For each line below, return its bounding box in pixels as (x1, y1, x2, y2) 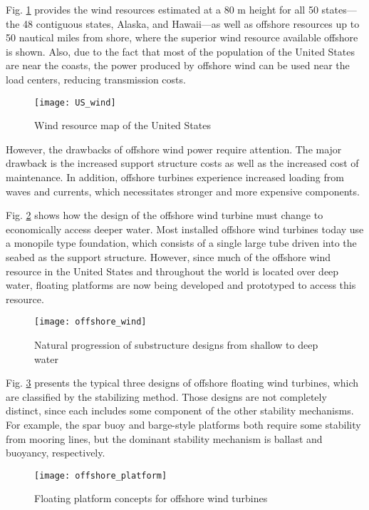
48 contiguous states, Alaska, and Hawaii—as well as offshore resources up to (23, 16, 360, 31)
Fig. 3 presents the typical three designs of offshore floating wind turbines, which (6, 375, 359, 390)
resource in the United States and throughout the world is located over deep (6, 263, 339, 278)
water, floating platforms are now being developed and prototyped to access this (6, 277, 356, 292)
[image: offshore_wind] (34, 317, 147, 327)
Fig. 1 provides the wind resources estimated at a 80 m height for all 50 (6, 2, 318, 16)
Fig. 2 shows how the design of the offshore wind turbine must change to (6, 208, 323, 223)
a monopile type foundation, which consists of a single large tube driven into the (6, 235, 357, 250)
